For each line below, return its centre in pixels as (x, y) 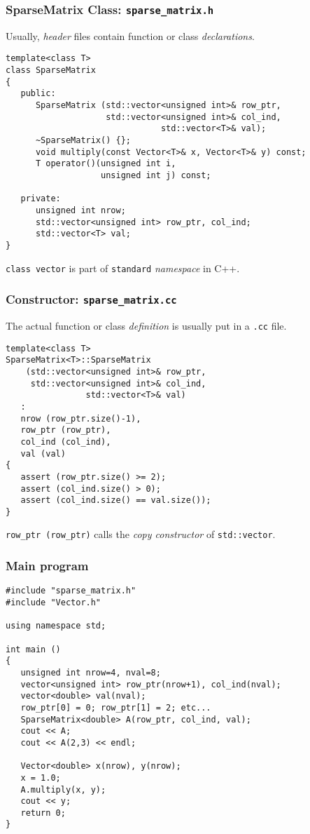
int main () (33, 649)
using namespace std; (56, 626)
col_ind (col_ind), (66, 442)
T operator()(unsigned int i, (106, 164)
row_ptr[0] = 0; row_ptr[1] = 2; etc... (116, 707)
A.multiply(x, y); (63, 789)
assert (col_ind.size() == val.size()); (116, 500)
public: (38, 94)
